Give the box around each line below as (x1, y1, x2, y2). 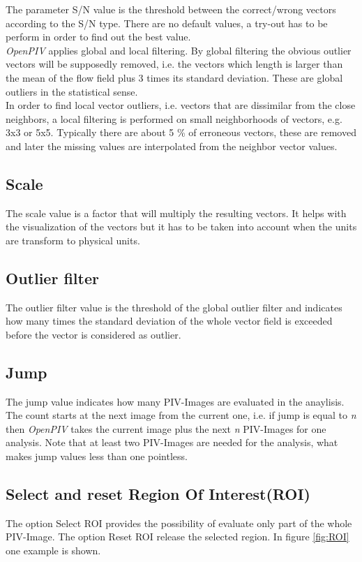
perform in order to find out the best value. (6, 29, 191, 44)
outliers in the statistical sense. (6, 84, 138, 98)
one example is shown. (6, 543, 101, 558)
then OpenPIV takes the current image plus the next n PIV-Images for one (6, 421, 326, 436)
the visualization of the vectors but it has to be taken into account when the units (6, 219, 357, 234)
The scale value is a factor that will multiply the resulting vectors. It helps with (6, 205, 347, 220)
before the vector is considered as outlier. (6, 327, 181, 341)
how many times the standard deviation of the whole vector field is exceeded (6, 313, 333, 328)
